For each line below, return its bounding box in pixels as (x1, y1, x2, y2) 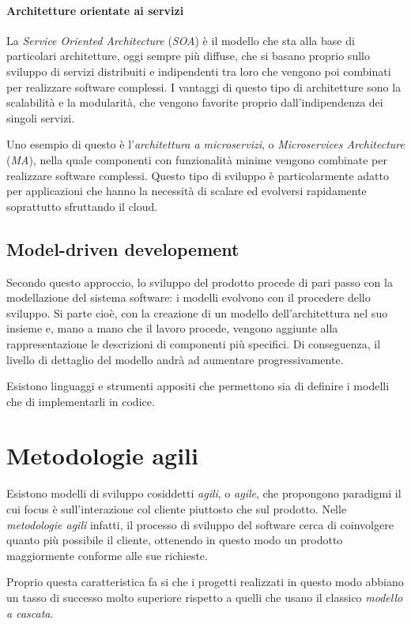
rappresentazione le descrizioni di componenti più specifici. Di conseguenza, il (6, 335, 381, 351)
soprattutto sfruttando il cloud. (6, 197, 158, 214)
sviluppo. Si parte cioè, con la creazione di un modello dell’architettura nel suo (6, 304, 388, 321)
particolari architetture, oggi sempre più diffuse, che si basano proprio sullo (6, 47, 370, 64)
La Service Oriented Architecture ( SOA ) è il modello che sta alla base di (6, 32, 355, 48)
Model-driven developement (6, 236, 239, 261)
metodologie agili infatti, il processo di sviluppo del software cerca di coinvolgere (6, 516, 394, 532)
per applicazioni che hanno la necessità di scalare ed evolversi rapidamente (6, 182, 367, 199)
